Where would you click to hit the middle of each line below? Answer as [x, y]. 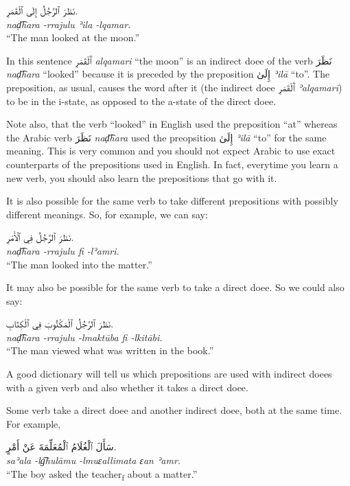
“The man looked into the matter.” [79, 264]
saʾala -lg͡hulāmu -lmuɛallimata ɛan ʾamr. [94, 460]
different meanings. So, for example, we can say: [107, 214]
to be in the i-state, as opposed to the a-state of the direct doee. [141, 101]
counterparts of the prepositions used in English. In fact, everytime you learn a [172, 164]
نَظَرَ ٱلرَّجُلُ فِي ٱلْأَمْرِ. [40, 237]
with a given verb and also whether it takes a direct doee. [127, 387]
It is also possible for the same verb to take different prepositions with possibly [172, 201]
